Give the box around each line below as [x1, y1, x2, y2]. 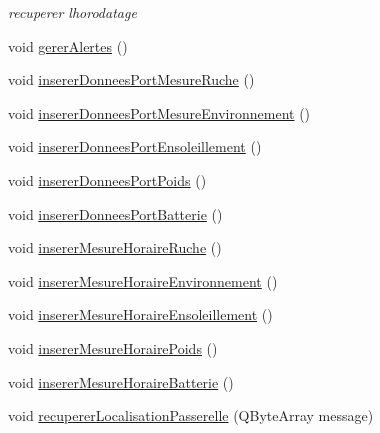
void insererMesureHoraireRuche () [8, 237, 222, 258]
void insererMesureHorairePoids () [8, 337, 218, 358]
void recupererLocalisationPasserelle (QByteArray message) [8, 405, 374, 426]
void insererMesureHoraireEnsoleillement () [8, 304, 273, 325]
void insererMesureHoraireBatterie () [8, 371, 234, 392]
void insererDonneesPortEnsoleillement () [8, 136, 262, 157]
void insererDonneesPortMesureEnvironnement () [8, 102, 311, 123]
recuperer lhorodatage [8, 2, 137, 22]
